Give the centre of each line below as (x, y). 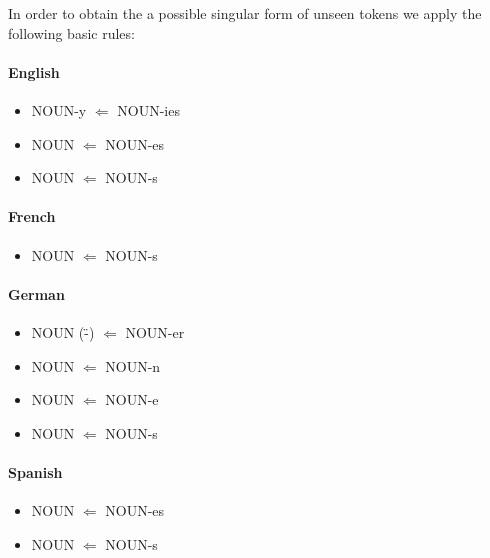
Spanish (35, 471)
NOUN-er (155, 331)
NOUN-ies (148, 109)
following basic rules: (71, 32)
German (36, 293)
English (34, 71)
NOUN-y (59, 109)
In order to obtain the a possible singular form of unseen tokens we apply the (245, 13)
